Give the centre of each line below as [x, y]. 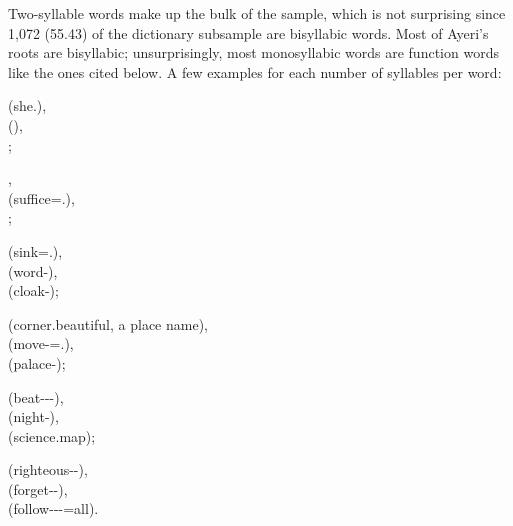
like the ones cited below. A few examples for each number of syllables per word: [255, 71]
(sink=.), [35, 250]
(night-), [33, 416]
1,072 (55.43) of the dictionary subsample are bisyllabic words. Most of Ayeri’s [248, 32]
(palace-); [37, 362]
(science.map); [52, 435]
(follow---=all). [53, 508]
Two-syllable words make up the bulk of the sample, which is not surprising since [257, 13]
